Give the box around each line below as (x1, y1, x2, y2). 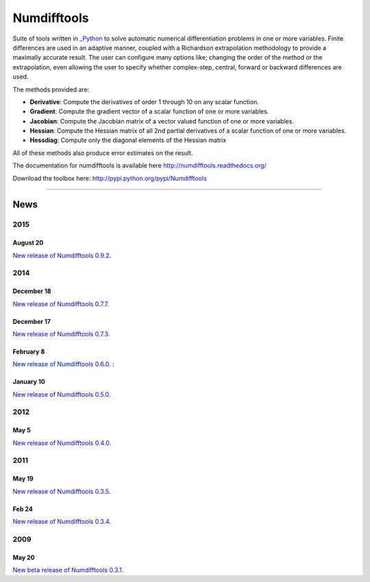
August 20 (12, 239, 44, 247)
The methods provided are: (12, 85, 90, 93)
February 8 (12, 347, 45, 356)
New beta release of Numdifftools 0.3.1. (12, 566, 124, 574)
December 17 (12, 317, 51, 325)
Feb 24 (12, 504, 34, 513)
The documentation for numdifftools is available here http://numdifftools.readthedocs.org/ (12, 161, 267, 170)
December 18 (12, 287, 51, 295)
